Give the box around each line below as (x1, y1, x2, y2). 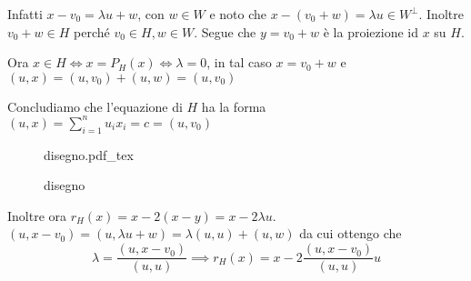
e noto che (209, 5, 267, 23)
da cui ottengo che (299, 224, 402, 243)
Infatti (7, 5, 43, 23)
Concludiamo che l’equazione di (7, 96, 183, 115)
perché (74, 22, 110, 41)
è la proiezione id (323, 22, 418, 41)
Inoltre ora (7, 206, 67, 225)
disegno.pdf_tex (44, 145, 134, 164)
